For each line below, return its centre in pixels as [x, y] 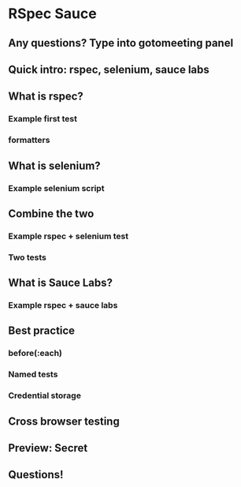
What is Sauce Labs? [60, 283]
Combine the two [51, 214]
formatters [29, 140]
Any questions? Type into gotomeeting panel [121, 43]
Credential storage [44, 395]
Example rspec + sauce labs [63, 305]
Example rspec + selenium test [68, 236]
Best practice [42, 331]
